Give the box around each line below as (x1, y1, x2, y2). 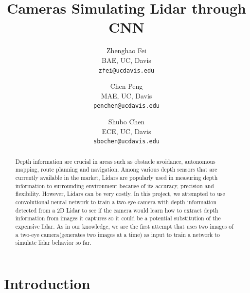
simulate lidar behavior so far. (15, 238, 91, 247)
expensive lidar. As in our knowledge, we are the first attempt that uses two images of (15, 222, 233, 230)
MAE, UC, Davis (101, 90, 152, 100)
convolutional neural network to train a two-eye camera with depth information (15, 197, 217, 206)
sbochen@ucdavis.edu (93, 138, 160, 145)
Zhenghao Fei (107, 45, 146, 56)
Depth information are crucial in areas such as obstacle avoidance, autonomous (15, 157, 215, 165)
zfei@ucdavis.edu (98, 67, 155, 74)
